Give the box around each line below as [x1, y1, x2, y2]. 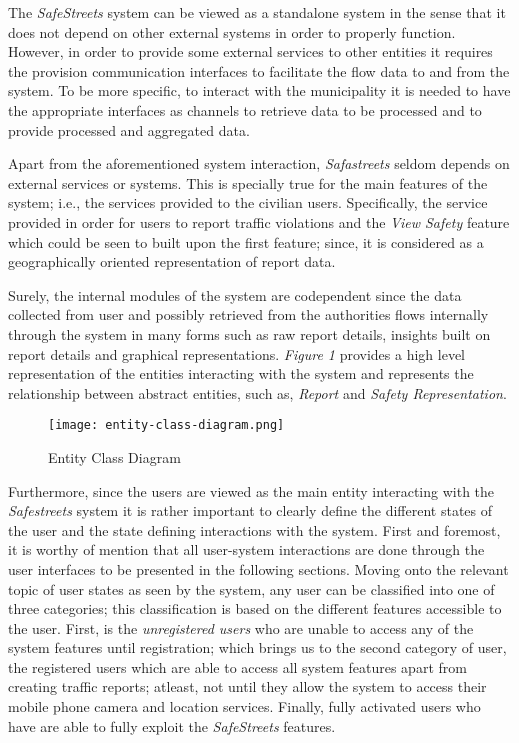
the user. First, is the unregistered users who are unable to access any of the [8, 617, 474, 638]
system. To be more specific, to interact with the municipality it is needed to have [8, 80, 511, 101]
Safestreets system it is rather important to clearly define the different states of [8, 500, 493, 521]
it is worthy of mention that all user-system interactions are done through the [8, 539, 485, 560]
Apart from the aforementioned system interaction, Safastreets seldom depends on [8, 153, 510, 174]
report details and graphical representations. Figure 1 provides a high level [8, 343, 466, 364]
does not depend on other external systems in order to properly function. [8, 21, 456, 42]
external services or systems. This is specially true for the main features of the [8, 172, 488, 193]
